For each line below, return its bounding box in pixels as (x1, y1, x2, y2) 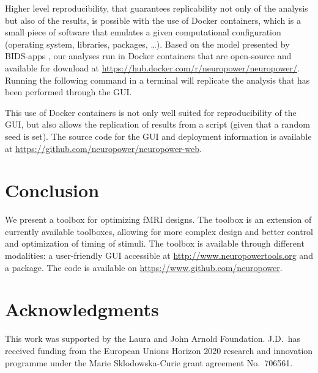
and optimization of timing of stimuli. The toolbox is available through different (5, 237, 305, 250)
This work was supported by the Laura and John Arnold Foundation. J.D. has (5, 332, 300, 345)
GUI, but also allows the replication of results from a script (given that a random (5, 118, 310, 131)
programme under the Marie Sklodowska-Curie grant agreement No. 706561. (5, 356, 293, 369)
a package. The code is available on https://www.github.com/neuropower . (5, 261, 283, 273)
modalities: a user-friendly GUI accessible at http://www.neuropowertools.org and (5, 249, 313, 262)
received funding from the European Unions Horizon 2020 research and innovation (5, 344, 313, 357)
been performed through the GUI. (5, 85, 132, 98)
